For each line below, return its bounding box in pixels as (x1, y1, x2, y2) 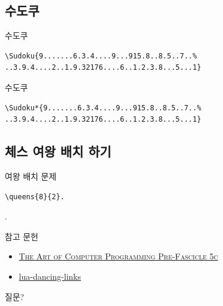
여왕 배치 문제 (5, 169, 57, 182)
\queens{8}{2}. (5, 192, 65, 201)
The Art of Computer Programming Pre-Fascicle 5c (18, 250, 218, 262)
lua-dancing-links (18, 270, 81, 282)
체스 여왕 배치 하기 (5, 142, 112, 160)
